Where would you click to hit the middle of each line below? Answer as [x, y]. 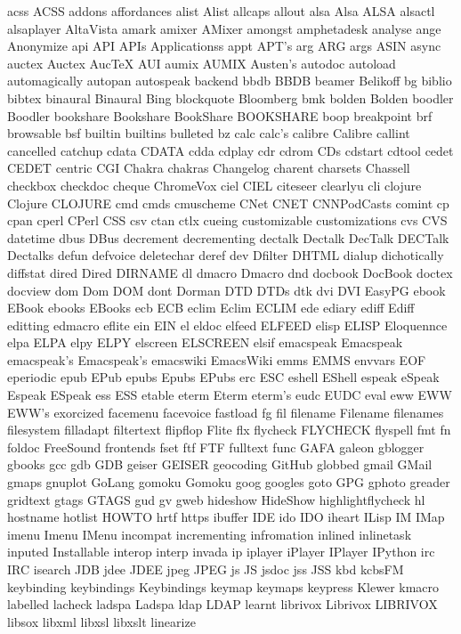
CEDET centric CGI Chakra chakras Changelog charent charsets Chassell [209, 168]
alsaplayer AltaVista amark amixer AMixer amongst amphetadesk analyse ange [224, 28]
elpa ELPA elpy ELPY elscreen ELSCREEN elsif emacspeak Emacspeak [205, 342]
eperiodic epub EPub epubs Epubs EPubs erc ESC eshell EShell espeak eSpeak [223, 377]
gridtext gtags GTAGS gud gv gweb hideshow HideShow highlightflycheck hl [216, 499]
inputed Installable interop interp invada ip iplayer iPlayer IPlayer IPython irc [221, 552]
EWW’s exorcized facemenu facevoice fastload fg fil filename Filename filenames [226, 412]
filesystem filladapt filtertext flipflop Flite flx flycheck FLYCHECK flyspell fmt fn [229, 430]
